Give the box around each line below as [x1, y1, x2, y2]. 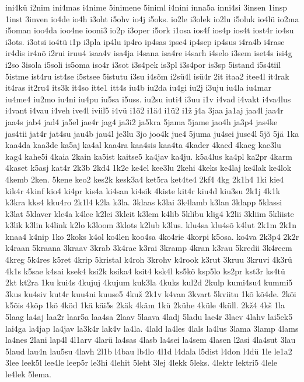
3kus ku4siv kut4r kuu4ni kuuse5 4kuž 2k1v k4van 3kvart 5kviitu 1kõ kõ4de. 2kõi [5, 287, 296, 300]
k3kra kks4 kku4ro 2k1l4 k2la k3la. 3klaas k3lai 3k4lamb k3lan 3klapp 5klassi [5, 196, 282, 208]
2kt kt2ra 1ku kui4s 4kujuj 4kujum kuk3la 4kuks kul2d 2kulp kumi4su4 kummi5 [5, 276, 293, 288]
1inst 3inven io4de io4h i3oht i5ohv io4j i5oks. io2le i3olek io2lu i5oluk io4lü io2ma [5, 12, 299, 25]
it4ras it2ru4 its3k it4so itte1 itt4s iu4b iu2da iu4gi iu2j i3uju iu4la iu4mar [5, 81, 271, 94]
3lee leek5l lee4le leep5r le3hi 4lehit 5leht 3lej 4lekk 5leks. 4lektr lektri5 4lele [5, 356, 278, 369]
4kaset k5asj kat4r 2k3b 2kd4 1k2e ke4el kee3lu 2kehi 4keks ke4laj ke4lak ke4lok [5, 161, 292, 174]
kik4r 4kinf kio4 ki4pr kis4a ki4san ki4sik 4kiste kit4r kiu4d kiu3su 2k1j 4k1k [5, 184, 281, 197]
